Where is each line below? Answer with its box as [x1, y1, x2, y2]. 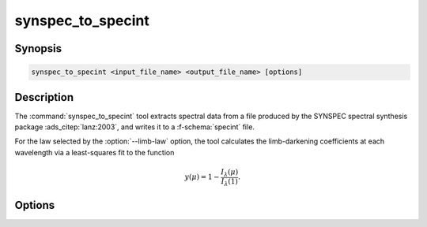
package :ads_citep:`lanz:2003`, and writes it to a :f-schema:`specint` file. [14, 122, 255, 132]
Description [14, 91, 74, 104]
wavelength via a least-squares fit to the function [14, 147, 175, 157]
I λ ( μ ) [220, 168, 239, 178]
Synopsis [14, 42, 62, 55]
